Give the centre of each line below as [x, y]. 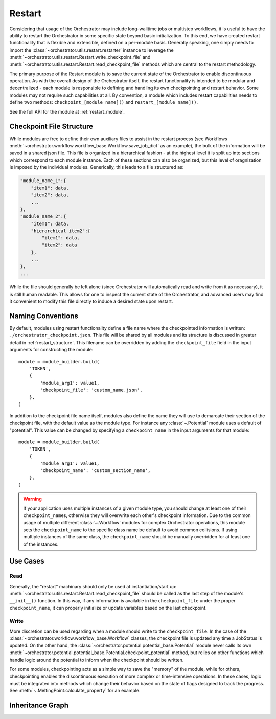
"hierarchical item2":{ [61, 231]
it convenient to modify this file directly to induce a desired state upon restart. [91, 301]
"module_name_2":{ [43, 217]
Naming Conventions [44, 316]
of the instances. [41, 544]
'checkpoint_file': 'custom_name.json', [91, 390]
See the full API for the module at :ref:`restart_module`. [67, 111]
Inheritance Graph [39, 705]
